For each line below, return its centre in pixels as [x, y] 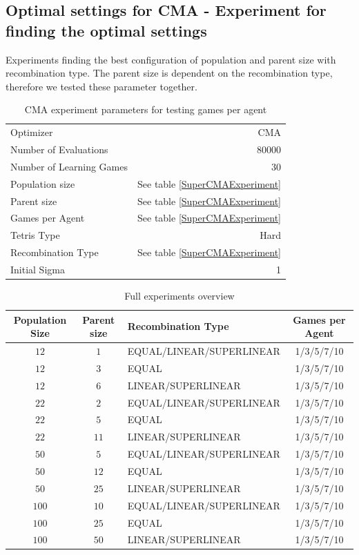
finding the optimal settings [106, 30]
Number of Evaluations [59, 149]
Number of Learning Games [69, 166]
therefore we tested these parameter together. [101, 86]
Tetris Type [35, 235]
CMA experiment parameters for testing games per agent [146, 109]
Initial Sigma [38, 269]
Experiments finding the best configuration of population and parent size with [171, 59]
